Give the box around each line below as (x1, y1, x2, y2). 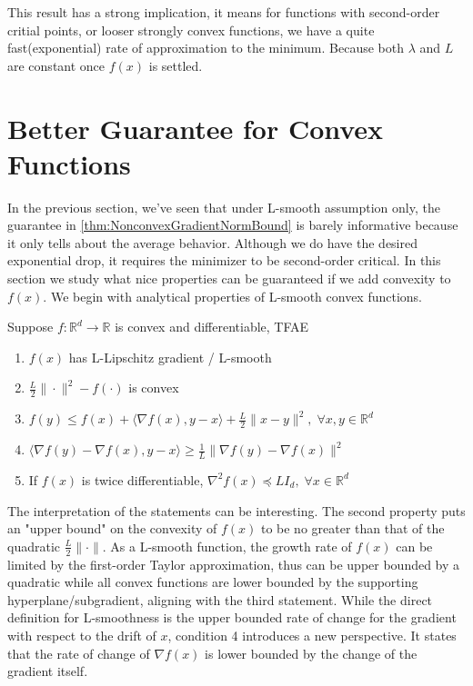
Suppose (7, 317, 54, 336)
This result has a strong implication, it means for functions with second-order (7, 3, 440, 21)
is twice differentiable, (81, 470, 204, 489)
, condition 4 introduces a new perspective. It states (167, 625, 457, 644)
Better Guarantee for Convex (7, 109, 384, 146)
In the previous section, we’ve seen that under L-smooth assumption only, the (7, 197, 440, 216)
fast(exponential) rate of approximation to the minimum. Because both (7, 38, 405, 57)
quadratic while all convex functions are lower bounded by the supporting (7, 572, 418, 592)
